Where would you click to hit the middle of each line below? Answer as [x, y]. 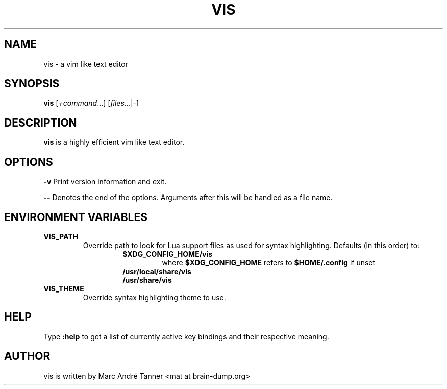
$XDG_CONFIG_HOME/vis [168, 254]
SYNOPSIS [32, 84]
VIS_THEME [64, 288]
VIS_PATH [61, 236]
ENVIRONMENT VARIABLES [76, 217]
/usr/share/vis [147, 280]
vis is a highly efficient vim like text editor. [114, 142]
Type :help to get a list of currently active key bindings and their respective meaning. [186, 336]
